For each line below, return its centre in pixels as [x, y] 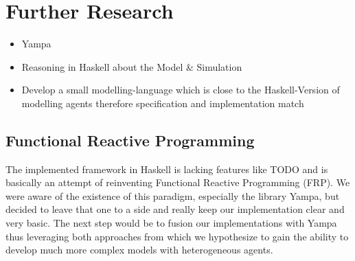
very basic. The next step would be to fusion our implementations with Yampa [171, 223]
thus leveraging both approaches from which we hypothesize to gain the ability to [177, 236]
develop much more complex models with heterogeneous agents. [139, 250]
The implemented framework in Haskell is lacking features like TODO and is [167, 169]
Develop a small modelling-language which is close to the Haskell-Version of [181, 90]
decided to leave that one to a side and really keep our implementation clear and [175, 209]
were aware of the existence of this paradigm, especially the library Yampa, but [173, 195]
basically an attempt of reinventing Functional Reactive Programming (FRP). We [178, 182]
